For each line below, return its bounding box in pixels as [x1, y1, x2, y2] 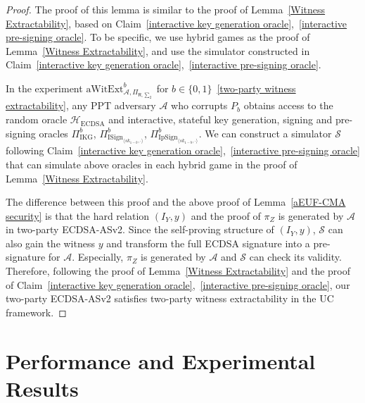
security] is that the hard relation [6, 208, 150, 223]
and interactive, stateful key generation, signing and [108, 112, 333, 127]
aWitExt [86, 84, 124, 94]
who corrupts [171, 98, 228, 113]
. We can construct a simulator [198, 125, 332, 140]
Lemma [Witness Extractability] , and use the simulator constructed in [6, 43, 310, 58]
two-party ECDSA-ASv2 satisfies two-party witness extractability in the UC [6, 291, 334, 306]
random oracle [6, 112, 68, 127]
